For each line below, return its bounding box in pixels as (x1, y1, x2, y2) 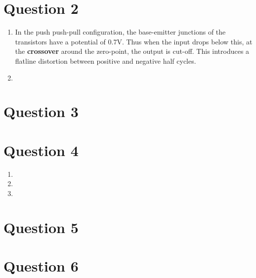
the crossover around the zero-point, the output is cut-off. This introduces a (15, 46, 250, 56)
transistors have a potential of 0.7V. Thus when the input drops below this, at (15, 36, 253, 46)
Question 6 (3, 255, 79, 276)
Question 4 (3, 140, 79, 160)
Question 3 (3, 101, 79, 121)
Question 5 (3, 217, 79, 237)
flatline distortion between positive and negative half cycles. (15, 55, 196, 66)
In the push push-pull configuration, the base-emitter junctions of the (15, 27, 226, 37)
